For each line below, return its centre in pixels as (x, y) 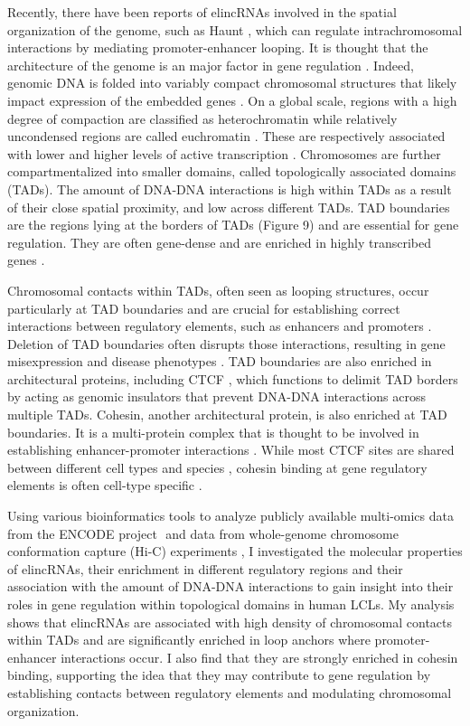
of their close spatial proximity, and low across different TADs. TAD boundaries (229, 207)
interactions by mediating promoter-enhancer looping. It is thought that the (218, 47)
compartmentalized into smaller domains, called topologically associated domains (232, 171)
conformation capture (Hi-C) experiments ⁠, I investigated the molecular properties (235, 551)
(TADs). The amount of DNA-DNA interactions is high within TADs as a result (230, 189)
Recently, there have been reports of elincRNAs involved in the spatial (202, 12)
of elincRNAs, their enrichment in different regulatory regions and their (205, 568)
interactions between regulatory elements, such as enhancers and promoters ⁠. (220, 326)
